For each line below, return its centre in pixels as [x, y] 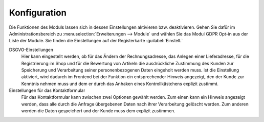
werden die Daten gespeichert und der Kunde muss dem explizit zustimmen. [98, 111]
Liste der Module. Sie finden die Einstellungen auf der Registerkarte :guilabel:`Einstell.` [96, 41]
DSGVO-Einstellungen [31, 50]
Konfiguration [38, 13]
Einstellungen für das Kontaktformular [47, 90]
